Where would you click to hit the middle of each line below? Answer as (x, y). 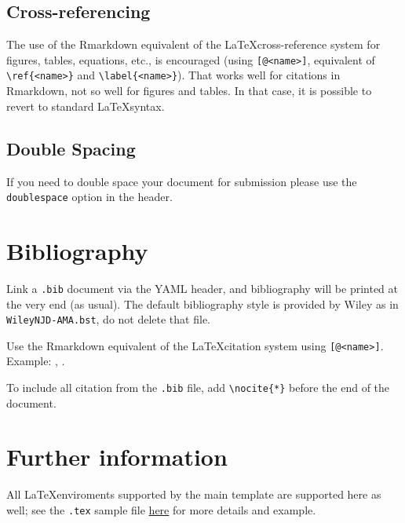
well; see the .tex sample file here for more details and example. (161, 510)
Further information (117, 457)
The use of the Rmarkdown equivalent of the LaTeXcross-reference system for (193, 44)
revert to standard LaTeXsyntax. (86, 106)
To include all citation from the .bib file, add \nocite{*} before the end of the (198, 388)
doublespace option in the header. (89, 197)
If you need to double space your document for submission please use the (182, 181)
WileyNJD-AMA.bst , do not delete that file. (108, 319)
